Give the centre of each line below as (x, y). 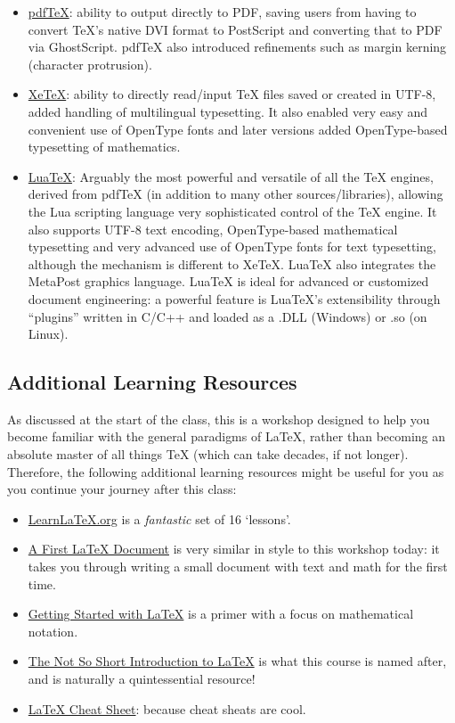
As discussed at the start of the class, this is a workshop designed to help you (219, 419)
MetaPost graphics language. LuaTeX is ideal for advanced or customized (228, 281)
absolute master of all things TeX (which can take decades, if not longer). (208, 454)
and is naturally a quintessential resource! (142, 679)
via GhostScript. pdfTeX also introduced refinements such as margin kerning (237, 47)
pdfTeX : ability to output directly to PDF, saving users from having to (222, 12)
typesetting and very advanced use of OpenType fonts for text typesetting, (232, 246)
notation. (53, 631)
